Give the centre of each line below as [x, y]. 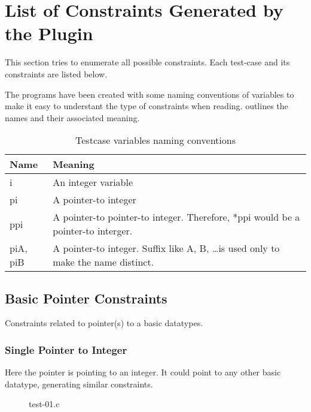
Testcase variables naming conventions [155, 140]
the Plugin [49, 33]
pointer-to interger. [93, 231]
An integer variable [93, 182]
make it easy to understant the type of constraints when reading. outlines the [147, 106]
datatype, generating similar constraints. [79, 384]
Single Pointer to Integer [66, 350]
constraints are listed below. [56, 73]
